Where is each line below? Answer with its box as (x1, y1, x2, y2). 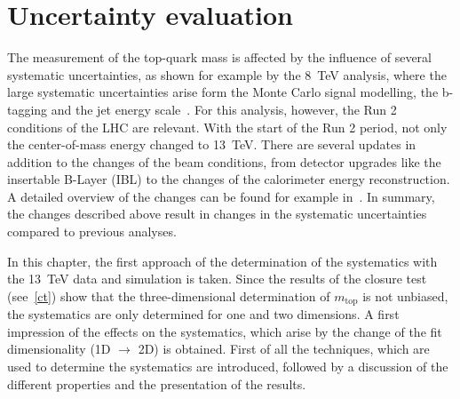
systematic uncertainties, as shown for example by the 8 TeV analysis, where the (7, 65, 447, 84)
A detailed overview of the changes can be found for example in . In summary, (7, 187, 435, 205)
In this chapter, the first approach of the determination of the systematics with (7, 251, 438, 270)
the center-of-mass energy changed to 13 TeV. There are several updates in (7, 135, 416, 154)
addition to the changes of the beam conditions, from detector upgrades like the (7, 152, 441, 171)
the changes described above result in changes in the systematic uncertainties (7, 204, 427, 223)
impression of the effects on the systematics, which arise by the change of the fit (7, 322, 442, 340)
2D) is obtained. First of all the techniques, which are (138, 339, 430, 358)
